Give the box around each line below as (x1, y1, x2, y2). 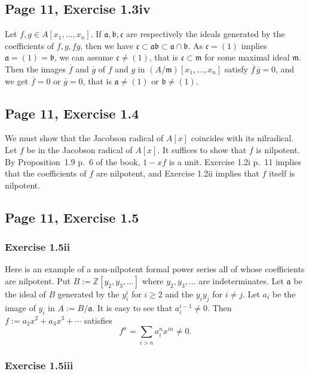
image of (5, 301, 36, 314)
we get (5, 74, 29, 87)
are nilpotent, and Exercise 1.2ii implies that (96, 167, 259, 180)
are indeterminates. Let (198, 274, 284, 287)
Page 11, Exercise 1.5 (5, 208, 139, 226)
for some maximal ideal (204, 51, 290, 63)
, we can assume (54, 51, 114, 63)
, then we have (80, 39, 134, 51)
